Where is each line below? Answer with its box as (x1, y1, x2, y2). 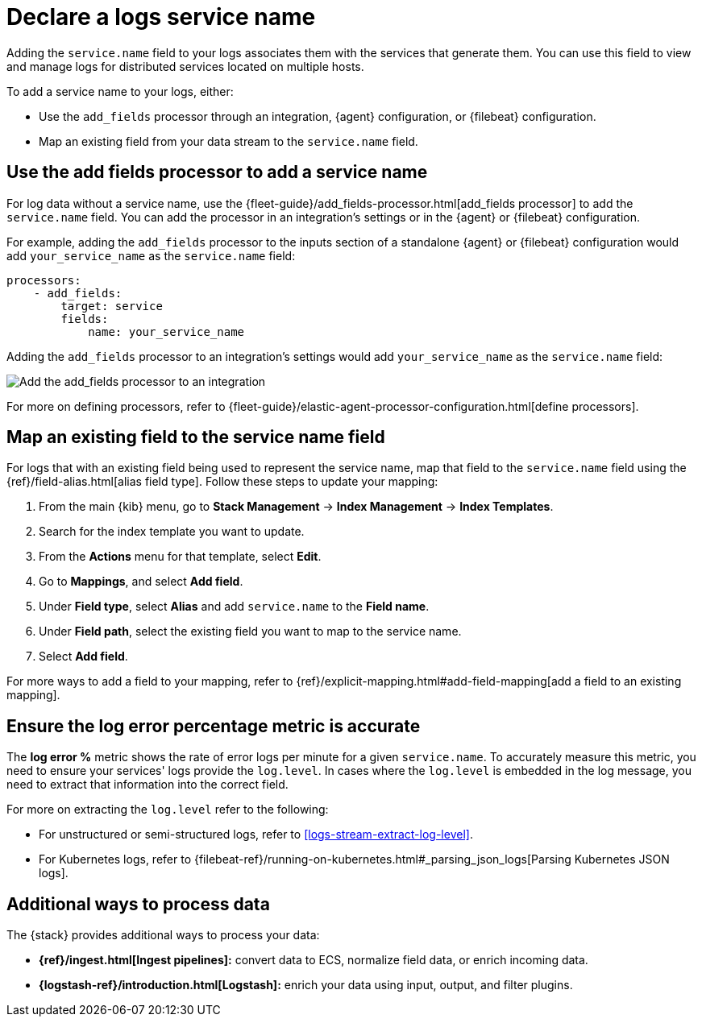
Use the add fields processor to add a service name (6, 162, 428, 183)
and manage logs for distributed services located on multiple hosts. (6, 59, 364, 73)
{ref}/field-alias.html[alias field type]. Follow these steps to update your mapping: (6, 474, 438, 489)
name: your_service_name (88, 325, 245, 338)
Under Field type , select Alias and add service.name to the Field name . (39, 599, 430, 614)
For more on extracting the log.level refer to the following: (6, 802, 329, 817)
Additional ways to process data (6, 893, 270, 914)
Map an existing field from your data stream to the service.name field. (39, 134, 418, 148)
